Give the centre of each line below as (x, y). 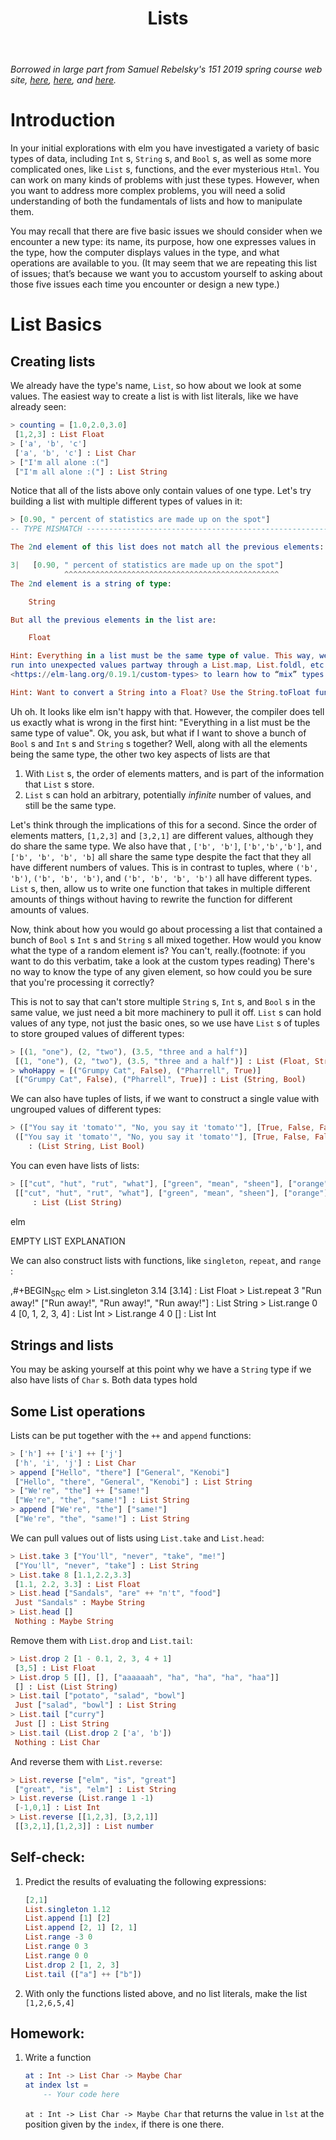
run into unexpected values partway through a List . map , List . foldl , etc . (169, 665)
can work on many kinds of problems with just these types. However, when (165, 180)
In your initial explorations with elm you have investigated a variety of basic (165, 148)
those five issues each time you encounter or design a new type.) (145, 284)
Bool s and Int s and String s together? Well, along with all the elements (159, 743)
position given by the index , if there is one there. (124, 2124)
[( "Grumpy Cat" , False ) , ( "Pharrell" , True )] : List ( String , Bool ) (160, 1080)
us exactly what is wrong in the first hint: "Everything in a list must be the (160, 722)
